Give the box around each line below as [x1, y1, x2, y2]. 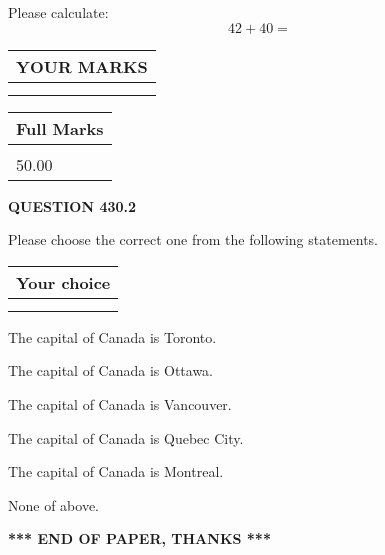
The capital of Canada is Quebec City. [8, 427, 244, 448]
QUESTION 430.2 [8, 195, 137, 216]
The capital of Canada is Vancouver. [8, 393, 232, 414]
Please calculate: [8, 2, 109, 22]
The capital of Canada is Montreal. [8, 461, 224, 482]
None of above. [8, 494, 99, 515]
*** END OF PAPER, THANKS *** [8, 528, 271, 549]
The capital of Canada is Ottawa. [8, 360, 214, 381]
